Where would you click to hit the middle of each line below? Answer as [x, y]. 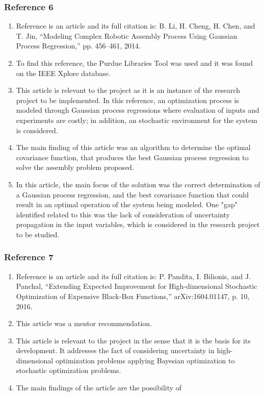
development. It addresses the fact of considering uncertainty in [115, 350]
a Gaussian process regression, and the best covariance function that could [132, 194]
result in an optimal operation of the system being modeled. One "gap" [127, 204]
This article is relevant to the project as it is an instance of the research [128, 90]
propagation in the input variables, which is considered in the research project [138, 224]
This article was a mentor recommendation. [84, 323]
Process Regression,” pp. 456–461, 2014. [78, 46]
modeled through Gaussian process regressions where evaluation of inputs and [138, 110]
